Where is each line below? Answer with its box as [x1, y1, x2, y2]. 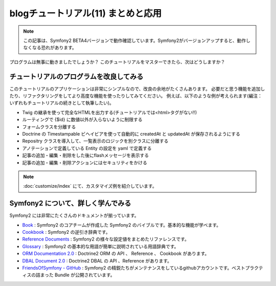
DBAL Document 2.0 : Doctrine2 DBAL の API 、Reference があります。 [22, 257, 172, 263]
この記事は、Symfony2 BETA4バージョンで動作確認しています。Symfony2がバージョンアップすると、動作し [23, 37, 250, 43]
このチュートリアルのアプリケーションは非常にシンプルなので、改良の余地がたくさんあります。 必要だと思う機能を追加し [9, 85, 265, 92]
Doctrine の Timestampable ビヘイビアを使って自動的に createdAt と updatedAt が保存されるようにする [22, 130, 240, 137]
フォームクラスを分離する [22, 123, 76, 130]
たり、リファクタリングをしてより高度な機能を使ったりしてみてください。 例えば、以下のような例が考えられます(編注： [9, 93, 263, 99]
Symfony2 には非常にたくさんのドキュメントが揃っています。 [9, 212, 139, 218]
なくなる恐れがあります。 [23, 45, 77, 51]
